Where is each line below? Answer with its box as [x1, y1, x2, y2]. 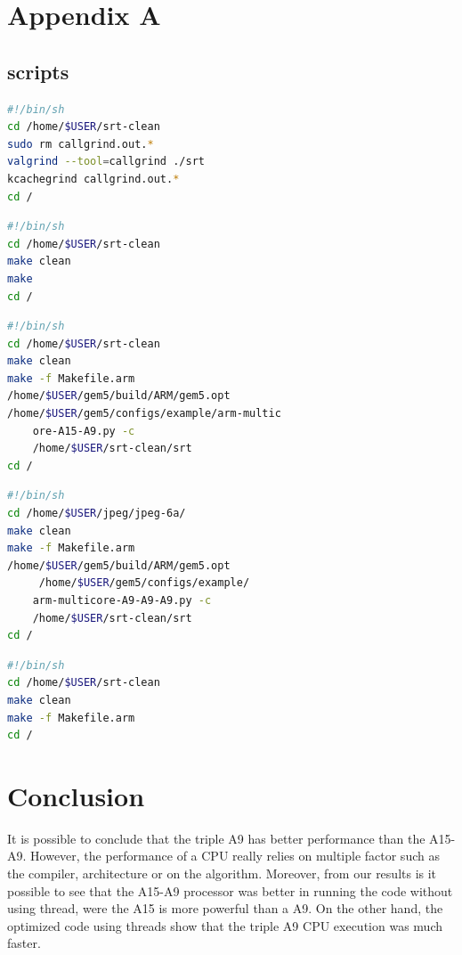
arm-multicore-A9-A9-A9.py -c [32, 594, 212, 608]
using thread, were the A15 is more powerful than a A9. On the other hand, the [7, 899, 443, 918]
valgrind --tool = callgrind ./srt [7, 155, 205, 168]
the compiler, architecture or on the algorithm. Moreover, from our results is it [7, 864, 437, 883]
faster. [7, 934, 41, 952]
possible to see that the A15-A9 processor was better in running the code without [7, 881, 453, 900]
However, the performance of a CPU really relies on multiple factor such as [30, 846, 440, 865]
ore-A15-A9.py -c [32, 424, 135, 437]
